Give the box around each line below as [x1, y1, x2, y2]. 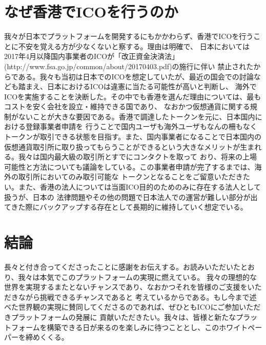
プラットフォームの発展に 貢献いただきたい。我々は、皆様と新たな [11, 311, 236, 322]
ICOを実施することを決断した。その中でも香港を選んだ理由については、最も [4, 91, 261, 102]
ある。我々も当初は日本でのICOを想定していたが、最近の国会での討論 [18, 71, 254, 82]
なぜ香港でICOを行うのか [4, 1, 178, 22]
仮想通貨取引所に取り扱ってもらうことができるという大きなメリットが [4, 141, 240, 152]
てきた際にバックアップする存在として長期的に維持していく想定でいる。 [4, 201, 248, 212]
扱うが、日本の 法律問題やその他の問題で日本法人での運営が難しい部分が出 [4, 191, 258, 202]
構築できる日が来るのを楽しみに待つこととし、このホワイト [47, 321, 248, 332]
